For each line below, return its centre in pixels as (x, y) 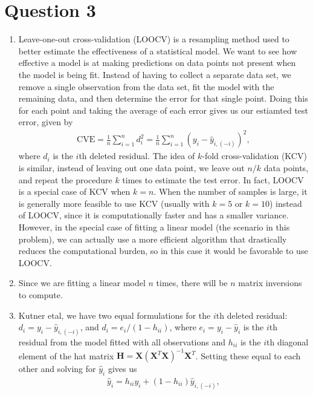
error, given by (46, 122)
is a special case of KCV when (74, 191)
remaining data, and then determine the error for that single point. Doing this (163, 98)
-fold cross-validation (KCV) (254, 156)
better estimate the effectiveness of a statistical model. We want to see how (158, 51)
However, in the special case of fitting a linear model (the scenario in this (154, 227)
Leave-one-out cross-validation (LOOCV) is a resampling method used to (154, 39)
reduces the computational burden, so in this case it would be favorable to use (163, 251)
